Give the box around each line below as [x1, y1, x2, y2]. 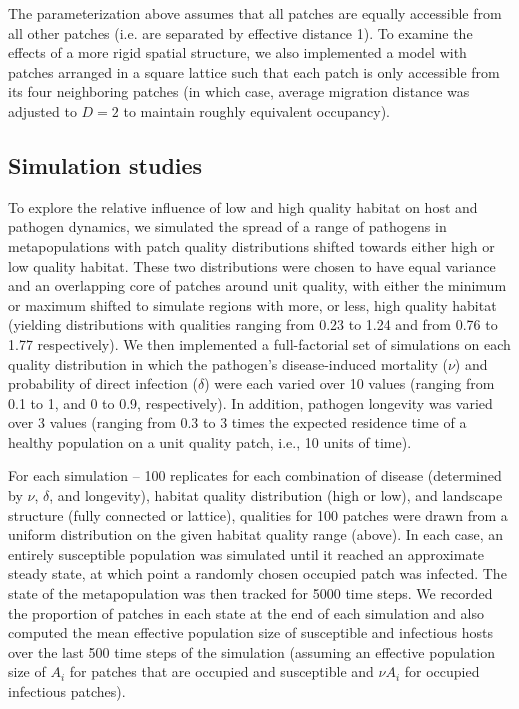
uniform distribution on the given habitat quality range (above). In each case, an [8, 524, 503, 545]
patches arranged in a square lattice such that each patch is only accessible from [8, 61, 500, 82]
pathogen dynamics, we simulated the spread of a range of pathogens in [8, 216, 447, 237]
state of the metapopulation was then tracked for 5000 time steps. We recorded [8, 583, 493, 604]
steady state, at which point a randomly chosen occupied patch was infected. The [8, 563, 507, 584]
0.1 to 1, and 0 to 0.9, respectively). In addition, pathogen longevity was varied [8, 392, 493, 413]
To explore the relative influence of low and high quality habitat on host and [8, 196, 478, 217]
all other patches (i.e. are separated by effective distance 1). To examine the [8, 22, 473, 43]
